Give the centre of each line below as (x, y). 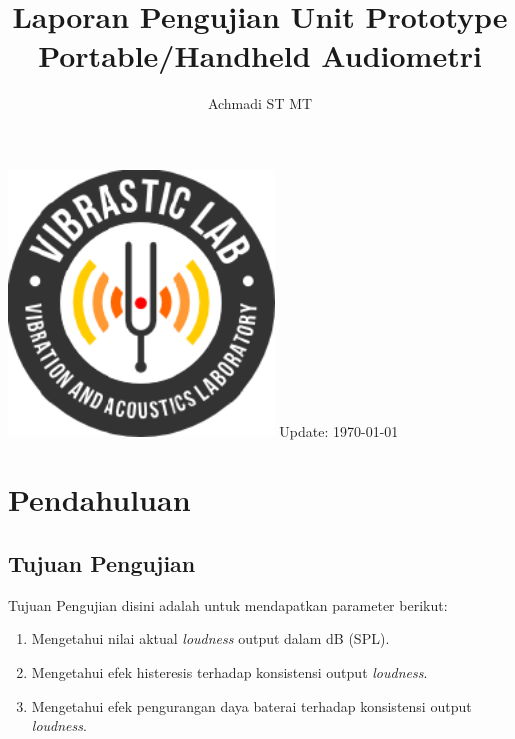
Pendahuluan (99, 499)
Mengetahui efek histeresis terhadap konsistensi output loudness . (229, 671)
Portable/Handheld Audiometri (260, 55)
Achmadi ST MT (260, 103)
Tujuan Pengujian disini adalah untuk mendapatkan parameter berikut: (228, 604)
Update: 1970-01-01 (339, 430)
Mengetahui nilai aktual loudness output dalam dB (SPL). (210, 638)
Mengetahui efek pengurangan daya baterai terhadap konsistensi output (251, 705)
